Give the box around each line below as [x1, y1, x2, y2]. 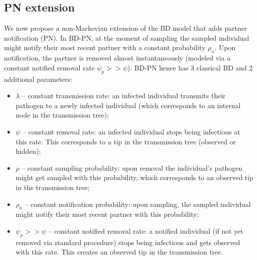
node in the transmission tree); [15, 110, 109, 120]
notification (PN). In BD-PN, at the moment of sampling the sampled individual [4, 32, 249, 43]
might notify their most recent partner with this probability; [15, 209, 199, 219]
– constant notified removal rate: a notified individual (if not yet [48, 225, 244, 236]
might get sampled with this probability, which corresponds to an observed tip [15, 172, 254, 183]
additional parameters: [4, 73, 72, 84]
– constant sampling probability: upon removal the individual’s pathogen [21, 162, 243, 173]
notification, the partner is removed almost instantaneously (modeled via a [4, 53, 231, 63]
